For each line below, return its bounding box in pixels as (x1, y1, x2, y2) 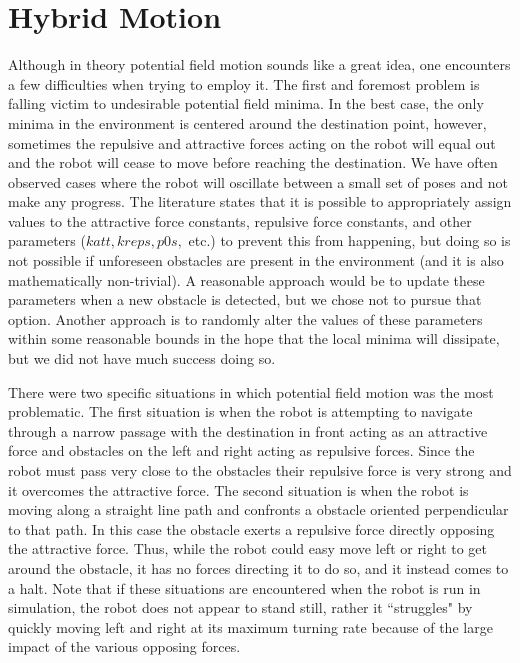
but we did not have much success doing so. (8, 348, 276, 369)
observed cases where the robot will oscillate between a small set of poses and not (8, 171, 508, 192)
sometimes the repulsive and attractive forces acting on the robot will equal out (8, 132, 496, 153)
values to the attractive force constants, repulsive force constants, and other (8, 210, 472, 231)
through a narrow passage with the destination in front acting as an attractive (8, 420, 488, 441)
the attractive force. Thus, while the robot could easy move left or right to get (8, 538, 488, 559)
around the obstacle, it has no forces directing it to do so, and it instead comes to (8, 557, 509, 578)
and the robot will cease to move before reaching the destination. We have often (8, 152, 498, 173)
